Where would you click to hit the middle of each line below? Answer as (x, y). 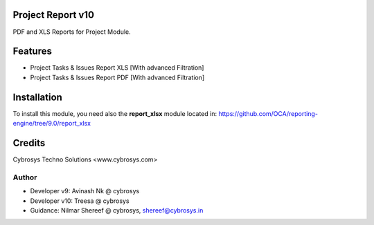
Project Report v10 (54, 15)
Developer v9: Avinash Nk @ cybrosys (85, 191)
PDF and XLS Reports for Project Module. (72, 32)
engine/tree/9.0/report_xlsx (52, 124)
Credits (29, 143)
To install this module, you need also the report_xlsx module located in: (115, 113)
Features (32, 51)
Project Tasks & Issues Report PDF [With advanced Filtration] (117, 77)
